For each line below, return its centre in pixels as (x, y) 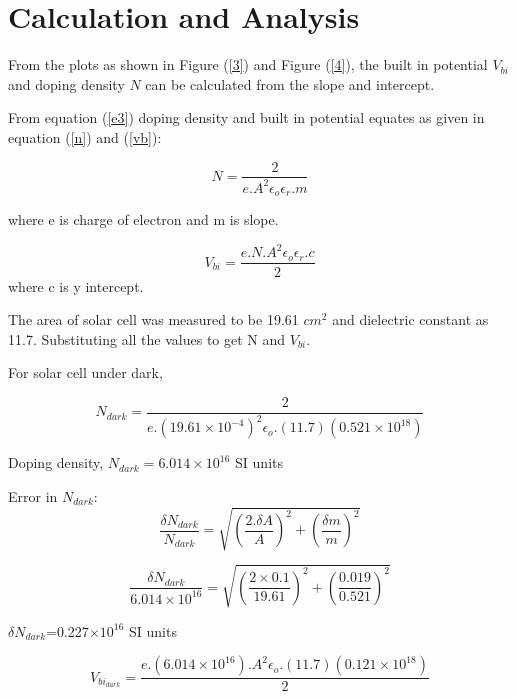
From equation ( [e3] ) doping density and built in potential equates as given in (246, 117)
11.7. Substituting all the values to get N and (147, 338)
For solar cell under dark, (85, 372)
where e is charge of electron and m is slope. (143, 219)
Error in (33, 495)
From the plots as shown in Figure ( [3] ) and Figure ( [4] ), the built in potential (248, 64)
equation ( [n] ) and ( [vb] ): (85, 136)
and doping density (66, 83)
